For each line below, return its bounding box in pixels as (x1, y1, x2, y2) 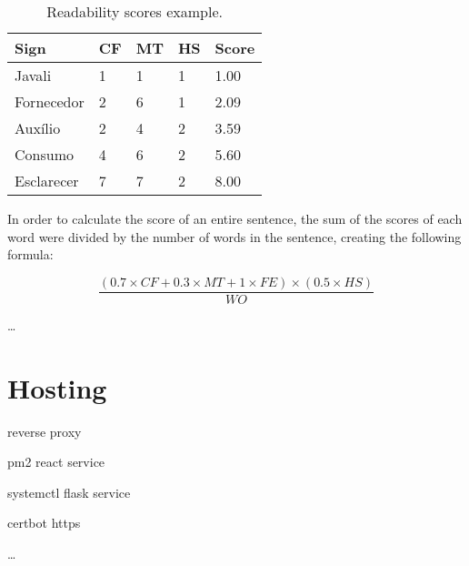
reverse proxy (7, 421, 82, 440)
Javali (15, 65, 52, 86)
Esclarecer (15, 170, 79, 191)
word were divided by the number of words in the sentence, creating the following (7, 227, 462, 246)
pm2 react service (7, 452, 105, 471)
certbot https (7, 513, 81, 532)
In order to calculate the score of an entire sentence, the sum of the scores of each (7, 209, 463, 227)
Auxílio (15, 117, 61, 138)
